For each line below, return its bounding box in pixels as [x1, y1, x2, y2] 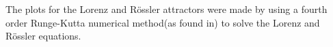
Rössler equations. [5, 29, 81, 43]
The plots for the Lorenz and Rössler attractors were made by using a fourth [5, 2, 328, 16]
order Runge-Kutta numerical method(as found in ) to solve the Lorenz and [5, 15, 320, 29]
